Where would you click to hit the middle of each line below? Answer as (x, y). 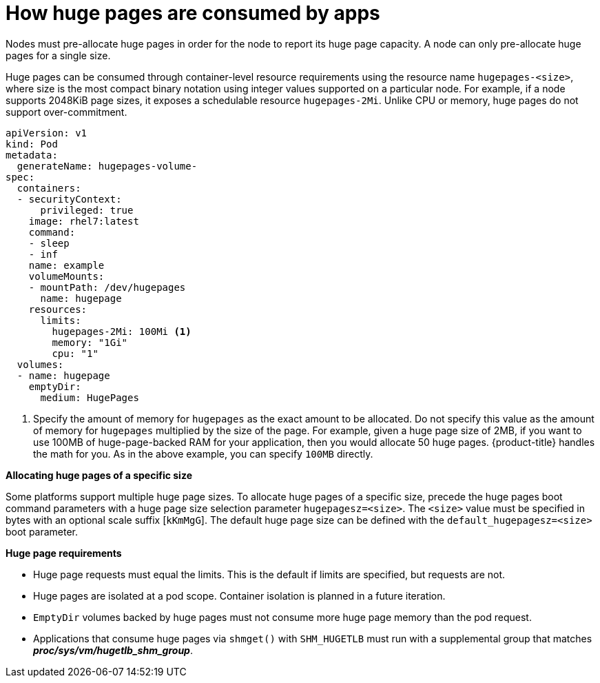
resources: (58, 309)
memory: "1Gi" (90, 342)
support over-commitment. (66, 112)
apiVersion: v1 (46, 133)
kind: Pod (32, 144)
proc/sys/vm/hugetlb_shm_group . (113, 650)
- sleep (49, 243)
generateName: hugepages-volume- (107, 166)
